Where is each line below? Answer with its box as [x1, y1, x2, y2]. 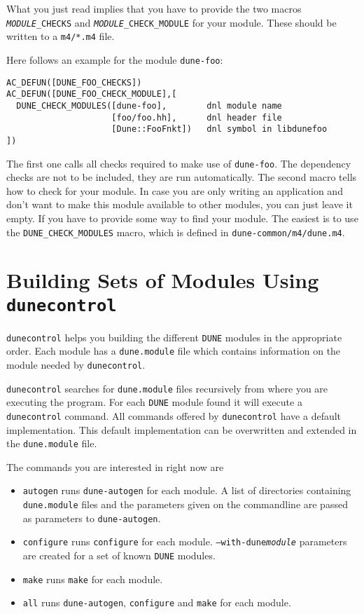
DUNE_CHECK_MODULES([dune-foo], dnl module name [16, 100, 282, 111]
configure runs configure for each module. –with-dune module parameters [22, 534, 347, 549]
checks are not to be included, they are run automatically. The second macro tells [6, 170, 357, 184]
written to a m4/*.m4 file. [6, 29, 115, 43]
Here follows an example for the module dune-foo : [6, 52, 223, 67]
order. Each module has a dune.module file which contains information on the [6, 343, 341, 358]
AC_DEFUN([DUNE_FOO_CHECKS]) [6, 77, 142, 88]
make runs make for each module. [22, 571, 163, 586]
